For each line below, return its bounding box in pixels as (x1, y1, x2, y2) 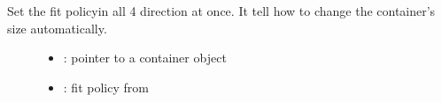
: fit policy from (63, 77, 149, 96)
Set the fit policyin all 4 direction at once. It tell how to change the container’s (7, 2, 436, 19)
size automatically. (7, 18, 107, 37)
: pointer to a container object (63, 48, 227, 67)
